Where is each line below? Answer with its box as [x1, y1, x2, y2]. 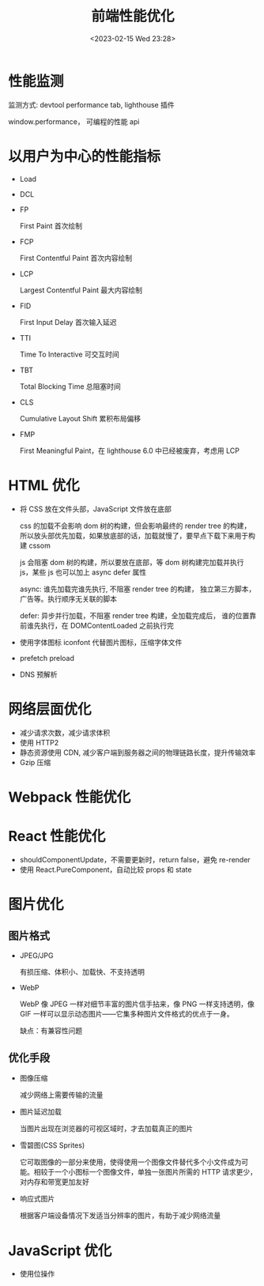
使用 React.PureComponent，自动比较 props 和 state [19, 865, 192, 874]
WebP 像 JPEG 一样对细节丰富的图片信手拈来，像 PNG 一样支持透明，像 [19, 999, 255, 1009]
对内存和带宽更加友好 [19, 1177, 89, 1186]
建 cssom [19, 541, 51, 550]
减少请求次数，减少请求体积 [19, 728, 111, 737]
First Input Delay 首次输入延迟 [19, 317, 117, 326]
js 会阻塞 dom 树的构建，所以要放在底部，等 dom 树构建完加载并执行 [19, 557, 244, 567]
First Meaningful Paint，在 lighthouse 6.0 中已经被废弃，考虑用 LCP [19, 446, 239, 455]
